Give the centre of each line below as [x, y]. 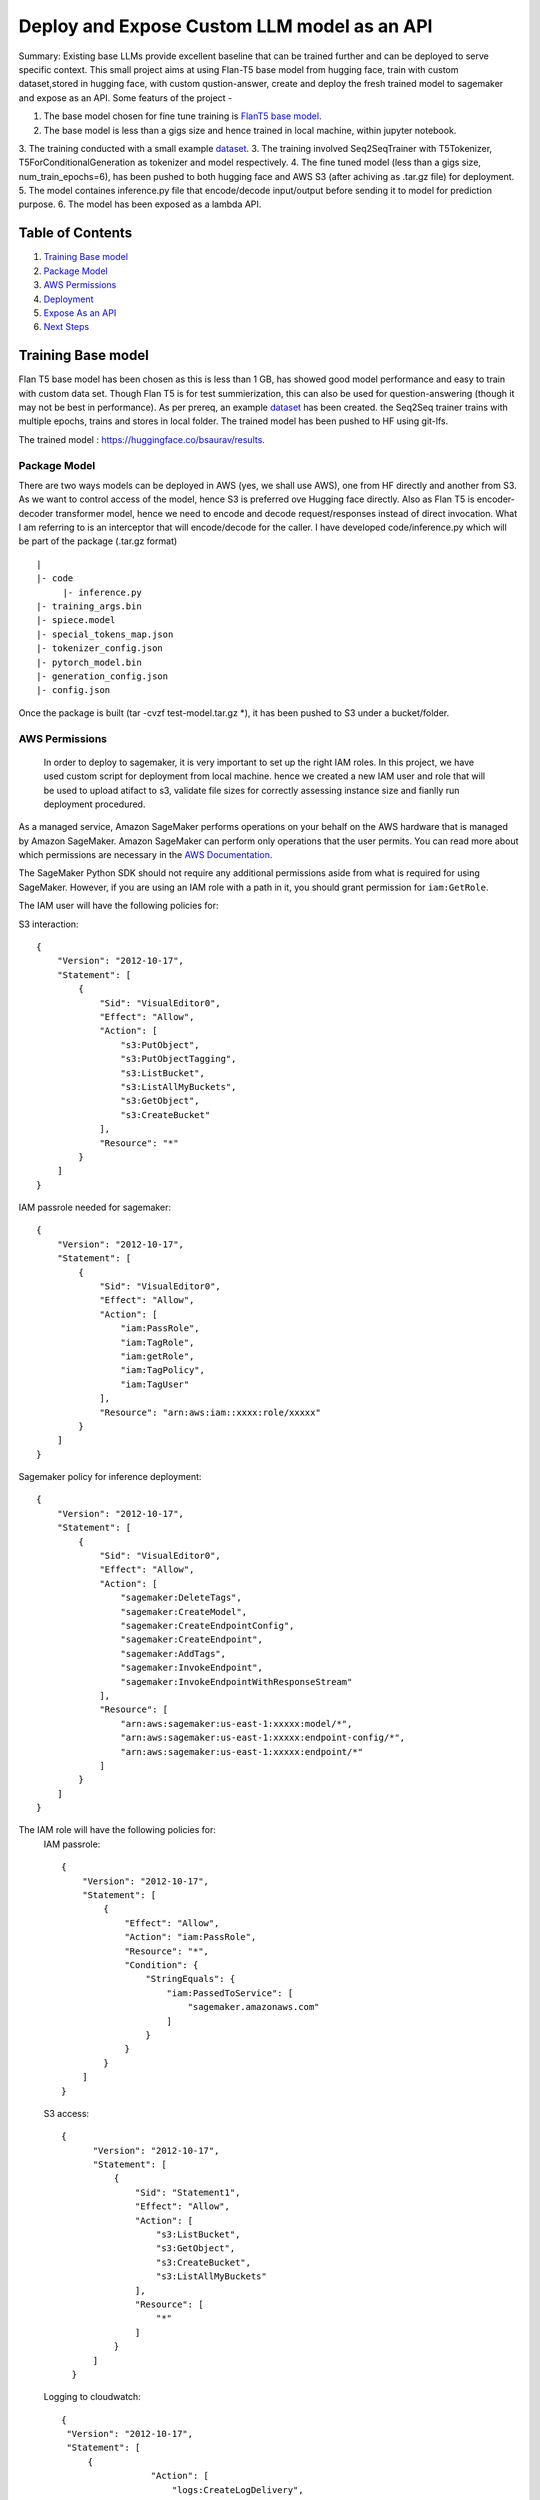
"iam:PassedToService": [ [230, 1993]
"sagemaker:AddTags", [173, 1653]
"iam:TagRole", [157, 1342]
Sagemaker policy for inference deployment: [110, 1477]
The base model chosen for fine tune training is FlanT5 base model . [182, 116]
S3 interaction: [48, 924]
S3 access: [66, 2113]
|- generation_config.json [102, 676]
